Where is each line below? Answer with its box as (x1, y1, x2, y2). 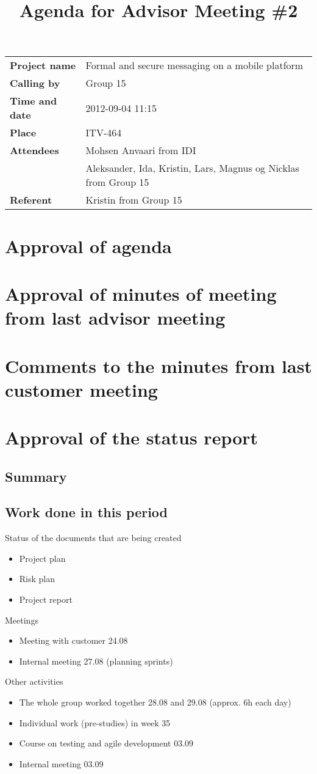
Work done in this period (5, 503, 168, 522)
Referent (10, 193, 52, 207)
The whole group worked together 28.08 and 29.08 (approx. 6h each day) (19, 695, 291, 708)
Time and (10, 94, 57, 108)
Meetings (5, 613, 38, 626)
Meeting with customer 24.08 (19, 634, 128, 647)
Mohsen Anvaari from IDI (85, 143, 196, 158)
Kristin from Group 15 (85, 193, 182, 207)
